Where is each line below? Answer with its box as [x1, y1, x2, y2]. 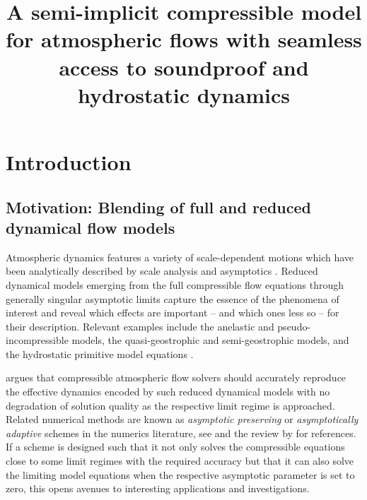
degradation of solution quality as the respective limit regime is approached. [6, 398, 335, 412]
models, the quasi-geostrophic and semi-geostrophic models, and [71, 333, 349, 347]
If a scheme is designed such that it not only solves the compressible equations [6, 439, 345, 454]
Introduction [6, 147, 132, 176]
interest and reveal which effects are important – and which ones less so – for [6, 305, 339, 320]
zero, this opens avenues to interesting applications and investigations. [6, 481, 310, 496]
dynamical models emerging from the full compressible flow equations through [6, 277, 344, 292]
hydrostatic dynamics [78, 80, 290, 109]
